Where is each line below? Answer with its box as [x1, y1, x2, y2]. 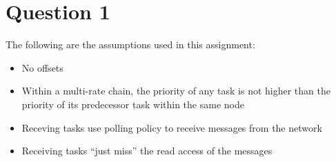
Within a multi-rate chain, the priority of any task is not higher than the [21, 83, 330, 98]
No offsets [21, 60, 63, 74]
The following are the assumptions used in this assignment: [6, 37, 255, 52]
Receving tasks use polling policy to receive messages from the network [21, 120, 322, 134]
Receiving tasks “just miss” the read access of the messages [21, 143, 273, 158]
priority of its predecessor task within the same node [21, 97, 244, 111]
